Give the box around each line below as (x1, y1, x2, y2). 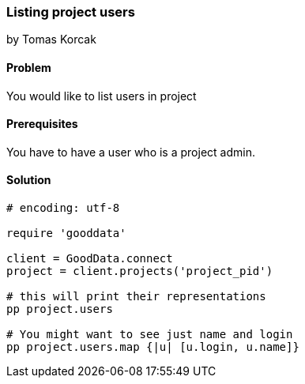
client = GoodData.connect (6, 252, 173, 265)
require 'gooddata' (6, 227, 126, 240)
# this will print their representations (6, 290, 266, 303)
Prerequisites (6, 117, 78, 131)
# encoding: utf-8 (6, 201, 120, 215)
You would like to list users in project (6, 88, 197, 103)
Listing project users (6, 4, 135, 20)
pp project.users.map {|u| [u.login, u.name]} (6, 341, 299, 354)
